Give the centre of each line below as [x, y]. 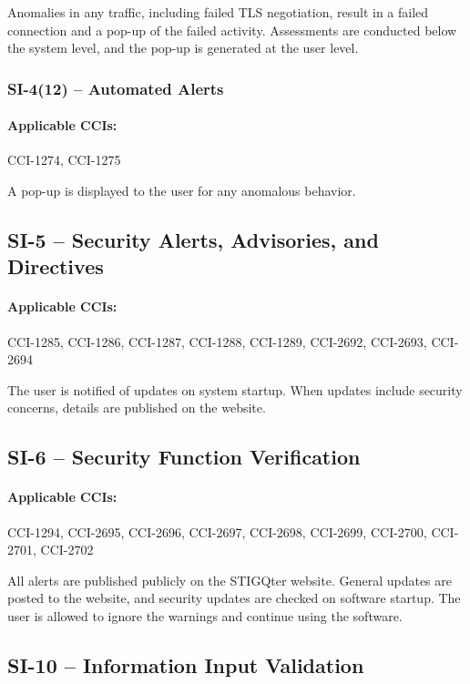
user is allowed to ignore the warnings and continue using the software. [205, 615]
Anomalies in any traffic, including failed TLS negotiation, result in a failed [218, 12]
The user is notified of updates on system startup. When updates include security [235, 389]
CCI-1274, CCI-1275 [64, 160]
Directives [56, 266]
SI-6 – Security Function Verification [184, 457]
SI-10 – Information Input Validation [186, 664]
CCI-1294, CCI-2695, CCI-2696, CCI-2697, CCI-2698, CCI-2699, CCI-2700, [217, 531]
